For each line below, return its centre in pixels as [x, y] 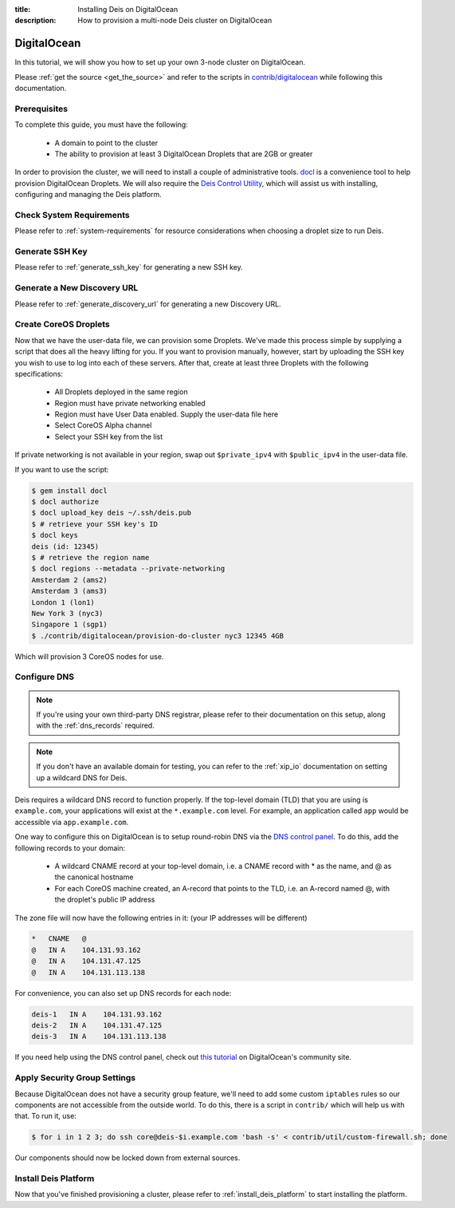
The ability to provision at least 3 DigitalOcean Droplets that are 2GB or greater [184, 154]
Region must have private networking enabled [130, 403]
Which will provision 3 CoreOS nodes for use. [89, 656]
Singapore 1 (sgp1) [69, 625]
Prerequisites [41, 109]
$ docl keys [55, 535]
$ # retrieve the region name [90, 557]
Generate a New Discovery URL [76, 288]
